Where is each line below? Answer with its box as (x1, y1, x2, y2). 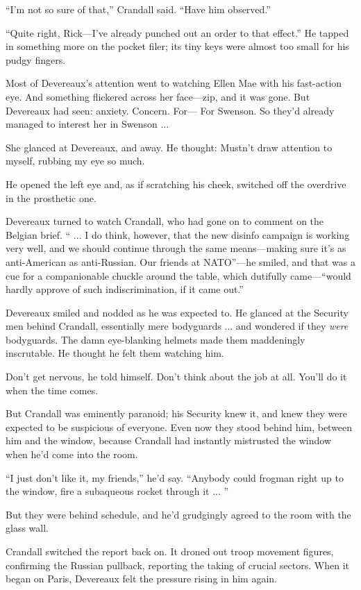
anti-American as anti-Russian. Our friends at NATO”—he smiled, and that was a (6, 254, 355, 269)
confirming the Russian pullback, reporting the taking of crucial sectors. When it (6, 557, 350, 572)
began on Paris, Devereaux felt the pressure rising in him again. (6, 571, 277, 586)
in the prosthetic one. (6, 190, 96, 205)
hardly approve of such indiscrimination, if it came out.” (6, 282, 244, 296)
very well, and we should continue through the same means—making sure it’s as (6, 241, 346, 255)
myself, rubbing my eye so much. (6, 153, 145, 168)
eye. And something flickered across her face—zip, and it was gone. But (6, 89, 310, 103)
